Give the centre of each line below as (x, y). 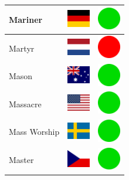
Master (21, 160)
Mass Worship (34, 132)
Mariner (26, 19)
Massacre (25, 103)
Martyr (22, 48)
